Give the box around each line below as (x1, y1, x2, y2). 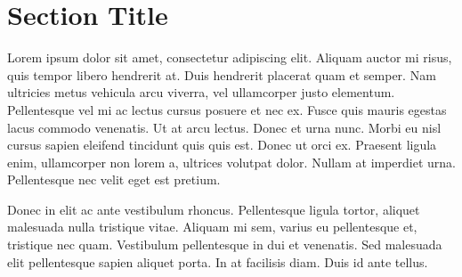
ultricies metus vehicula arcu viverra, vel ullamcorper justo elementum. (7, 83, 395, 102)
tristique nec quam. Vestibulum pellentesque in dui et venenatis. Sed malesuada (7, 235, 442, 254)
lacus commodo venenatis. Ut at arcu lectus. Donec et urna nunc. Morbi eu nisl (7, 118, 442, 136)
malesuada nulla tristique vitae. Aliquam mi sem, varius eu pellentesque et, (7, 217, 417, 236)
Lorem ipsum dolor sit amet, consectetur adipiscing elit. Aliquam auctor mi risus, (7, 48, 452, 67)
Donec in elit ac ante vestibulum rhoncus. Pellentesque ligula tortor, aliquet (7, 200, 420, 218)
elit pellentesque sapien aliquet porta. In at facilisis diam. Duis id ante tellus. (7, 252, 428, 271)
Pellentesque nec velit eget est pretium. (7, 170, 221, 189)
